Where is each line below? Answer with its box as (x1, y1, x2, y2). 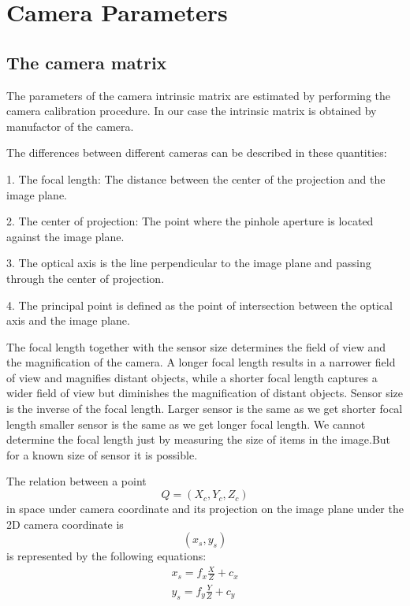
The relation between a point (6, 473, 147, 489)
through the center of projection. (6, 270, 165, 286)
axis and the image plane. (6, 312, 130, 329)
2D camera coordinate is (6, 515, 124, 532)
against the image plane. (6, 228, 125, 244)
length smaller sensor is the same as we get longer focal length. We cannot (6, 415, 366, 432)
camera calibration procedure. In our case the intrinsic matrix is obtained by (6, 102, 377, 119)
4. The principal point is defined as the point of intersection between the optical (6, 296, 393, 313)
